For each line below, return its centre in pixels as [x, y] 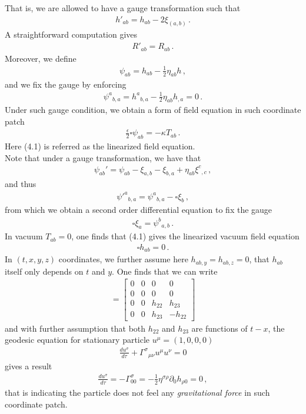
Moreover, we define [41, 58]
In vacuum [24, 236]
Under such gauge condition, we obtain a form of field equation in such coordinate [153, 110]
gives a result [29, 366]
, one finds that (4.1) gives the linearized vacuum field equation [185, 236]
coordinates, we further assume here [123, 259]
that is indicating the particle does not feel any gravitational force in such [137, 393]
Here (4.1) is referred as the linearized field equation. [100, 146]
